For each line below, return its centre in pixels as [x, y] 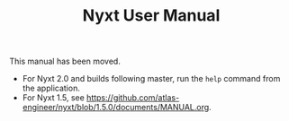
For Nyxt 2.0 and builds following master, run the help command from [151, 79]
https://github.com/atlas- [133, 98]
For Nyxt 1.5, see [54, 98]
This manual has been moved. [65, 61]
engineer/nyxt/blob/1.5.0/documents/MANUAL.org [116, 108]
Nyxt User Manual [151, 16]
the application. [51, 88]
